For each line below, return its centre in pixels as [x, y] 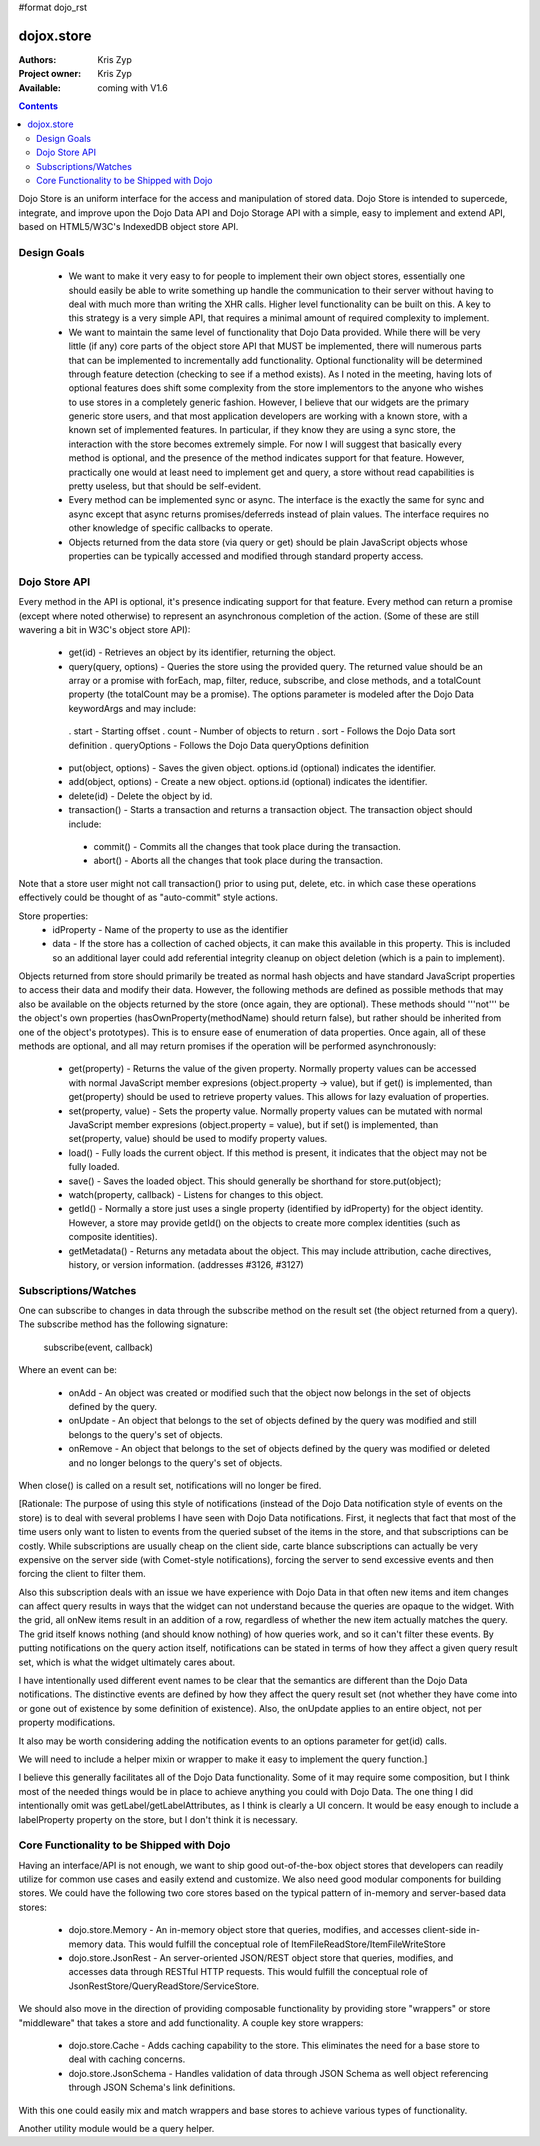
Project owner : [50, 74]
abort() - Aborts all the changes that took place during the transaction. [238, 861]
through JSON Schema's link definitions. [152, 2087]
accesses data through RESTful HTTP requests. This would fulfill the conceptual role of [248, 1972]
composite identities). [113, 1237]
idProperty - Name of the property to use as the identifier [170, 929]
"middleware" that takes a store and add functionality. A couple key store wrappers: [191, 2022]
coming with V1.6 [133, 87]
